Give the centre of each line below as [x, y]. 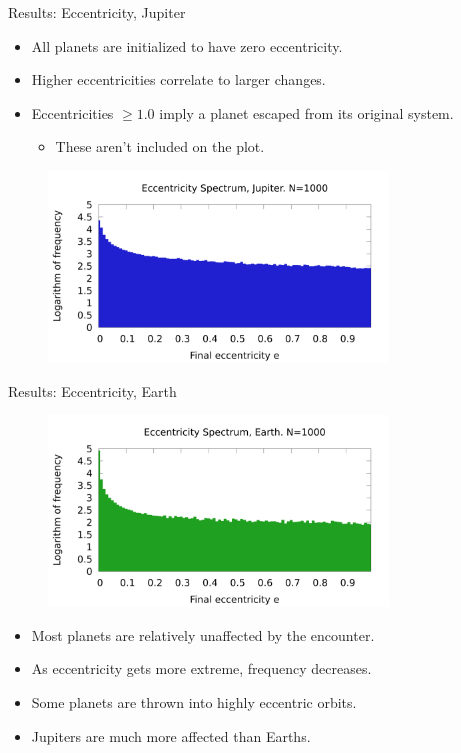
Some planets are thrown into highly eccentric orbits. [194, 701]
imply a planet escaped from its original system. [306, 112]
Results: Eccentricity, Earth [92, 390]
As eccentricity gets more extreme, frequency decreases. [201, 668]
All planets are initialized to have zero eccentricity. [187, 45]
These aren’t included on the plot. [160, 146]
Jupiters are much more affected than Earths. [171, 735]
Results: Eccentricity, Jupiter [97, 12]
